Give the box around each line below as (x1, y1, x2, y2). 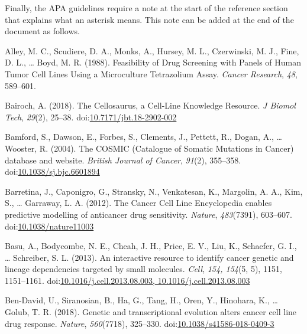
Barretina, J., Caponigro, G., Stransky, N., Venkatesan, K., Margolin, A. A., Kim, (5, 185, 303, 197)
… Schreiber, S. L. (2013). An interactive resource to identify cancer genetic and (5, 251, 294, 263)
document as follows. (5, 25, 80, 37)
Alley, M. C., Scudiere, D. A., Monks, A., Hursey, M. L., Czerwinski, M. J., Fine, (5, 44, 299, 57)
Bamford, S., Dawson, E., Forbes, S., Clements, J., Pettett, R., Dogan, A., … (5, 130, 282, 143)
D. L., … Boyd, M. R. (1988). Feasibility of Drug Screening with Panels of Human (5, 56, 302, 68)
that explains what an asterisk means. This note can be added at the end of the (5, 13, 294, 25)
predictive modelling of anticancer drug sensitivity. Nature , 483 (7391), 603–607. (5, 208, 292, 220)
